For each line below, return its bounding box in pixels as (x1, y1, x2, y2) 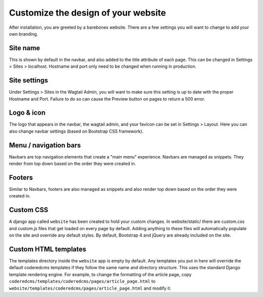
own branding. (9, 31, 38, 37)
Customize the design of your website (9, 7, 166, 18)
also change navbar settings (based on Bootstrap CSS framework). (9, 128, 144, 134)
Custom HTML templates (9, 245, 87, 253)
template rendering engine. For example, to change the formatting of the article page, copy (9, 271, 192, 277)
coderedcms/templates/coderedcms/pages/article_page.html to (9, 278, 156, 284)
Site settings (9, 76, 48, 85)
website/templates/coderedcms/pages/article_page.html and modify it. (9, 285, 171, 291)
